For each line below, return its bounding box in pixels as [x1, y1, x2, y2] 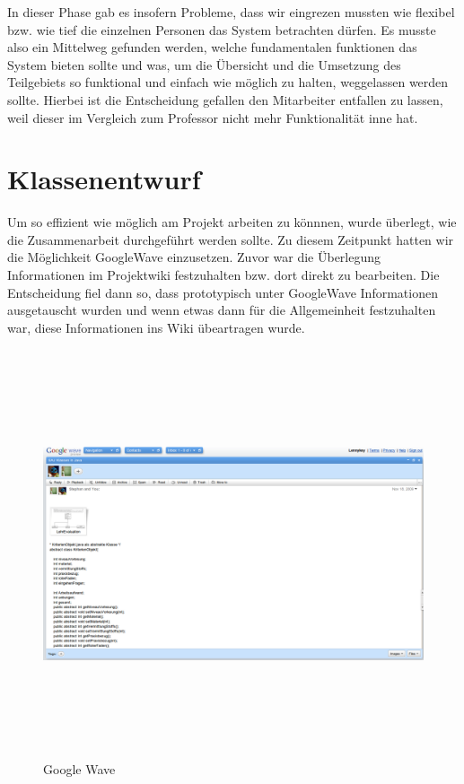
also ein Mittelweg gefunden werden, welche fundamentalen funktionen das [7, 38, 417, 57]
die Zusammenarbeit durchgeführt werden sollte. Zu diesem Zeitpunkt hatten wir [7, 230, 454, 248]
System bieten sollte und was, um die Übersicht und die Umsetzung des [7, 55, 401, 74]
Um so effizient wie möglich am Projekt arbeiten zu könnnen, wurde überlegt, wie [7, 213, 457, 231]
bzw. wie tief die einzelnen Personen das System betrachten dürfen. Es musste [7, 20, 436, 39]
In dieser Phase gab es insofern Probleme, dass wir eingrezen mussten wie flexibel [7, 3, 455, 21]
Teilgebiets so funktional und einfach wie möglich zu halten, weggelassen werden [7, 73, 449, 91]
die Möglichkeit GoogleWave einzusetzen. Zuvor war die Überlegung [7, 248, 381, 266]
